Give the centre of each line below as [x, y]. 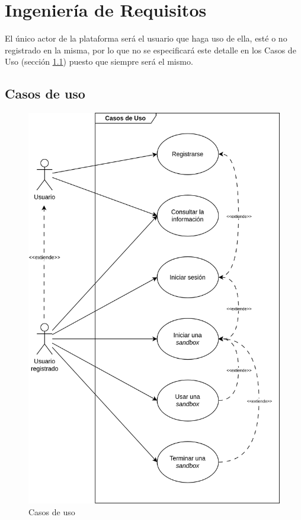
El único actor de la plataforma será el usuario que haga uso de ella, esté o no [146, 38]
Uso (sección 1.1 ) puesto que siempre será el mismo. [99, 61]
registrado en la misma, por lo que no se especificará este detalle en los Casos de [150, 50]
